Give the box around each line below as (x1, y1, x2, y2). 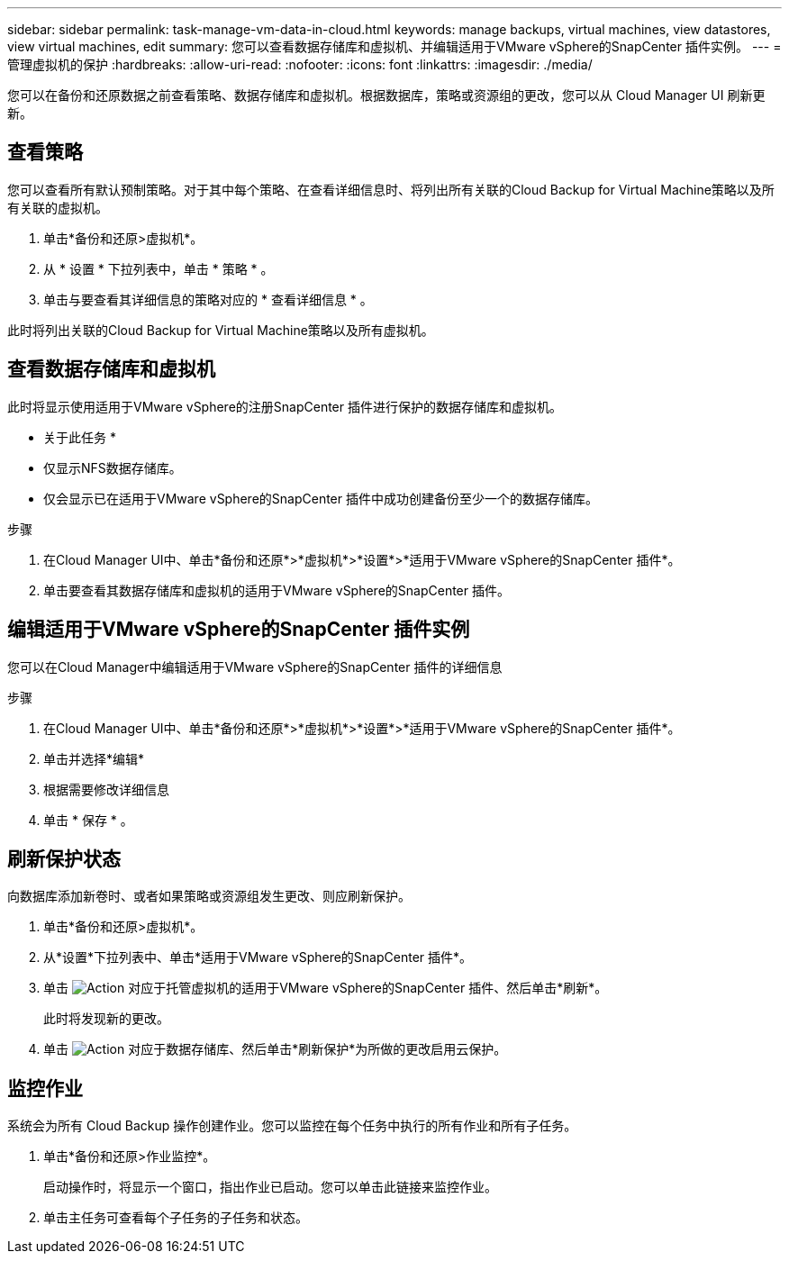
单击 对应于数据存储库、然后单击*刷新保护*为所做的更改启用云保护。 (43, 1041, 507, 1057)
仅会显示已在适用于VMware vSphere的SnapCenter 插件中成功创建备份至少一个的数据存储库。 (43, 490, 598, 506)
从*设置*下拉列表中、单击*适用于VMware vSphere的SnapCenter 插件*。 (43, 949, 473, 966)
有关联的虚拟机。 (7, 199, 108, 215)
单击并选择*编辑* (43, 750, 145, 767)
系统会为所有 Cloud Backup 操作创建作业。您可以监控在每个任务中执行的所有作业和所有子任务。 (7, 1118, 577, 1134)
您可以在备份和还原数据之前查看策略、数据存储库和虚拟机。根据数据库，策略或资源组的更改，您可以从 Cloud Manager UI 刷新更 (7, 87, 766, 103)
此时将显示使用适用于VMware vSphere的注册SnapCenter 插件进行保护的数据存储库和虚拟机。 (7, 398, 562, 414)
